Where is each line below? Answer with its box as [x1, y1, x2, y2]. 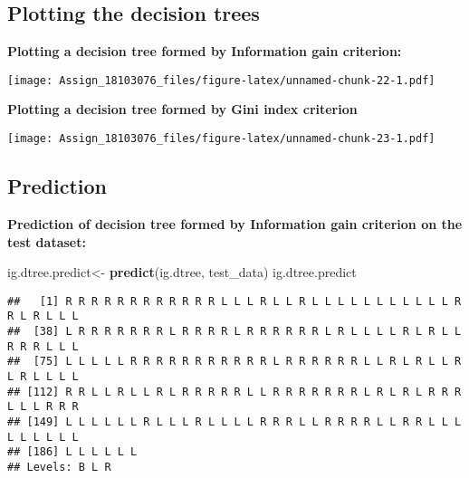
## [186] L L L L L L [7, 445, 138, 459]
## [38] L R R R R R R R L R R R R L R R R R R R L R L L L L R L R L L [7, 325, 462, 338]
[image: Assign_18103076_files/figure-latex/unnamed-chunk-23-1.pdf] [7, 132, 435, 146]
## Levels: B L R [7, 460, 111, 473]
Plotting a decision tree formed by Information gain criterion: [7, 42, 402, 61]
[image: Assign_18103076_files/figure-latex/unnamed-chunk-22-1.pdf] [7, 73, 435, 87]
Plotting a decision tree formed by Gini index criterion [7, 100, 358, 119]
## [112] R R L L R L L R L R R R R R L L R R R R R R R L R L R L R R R [7, 385, 462, 398]
